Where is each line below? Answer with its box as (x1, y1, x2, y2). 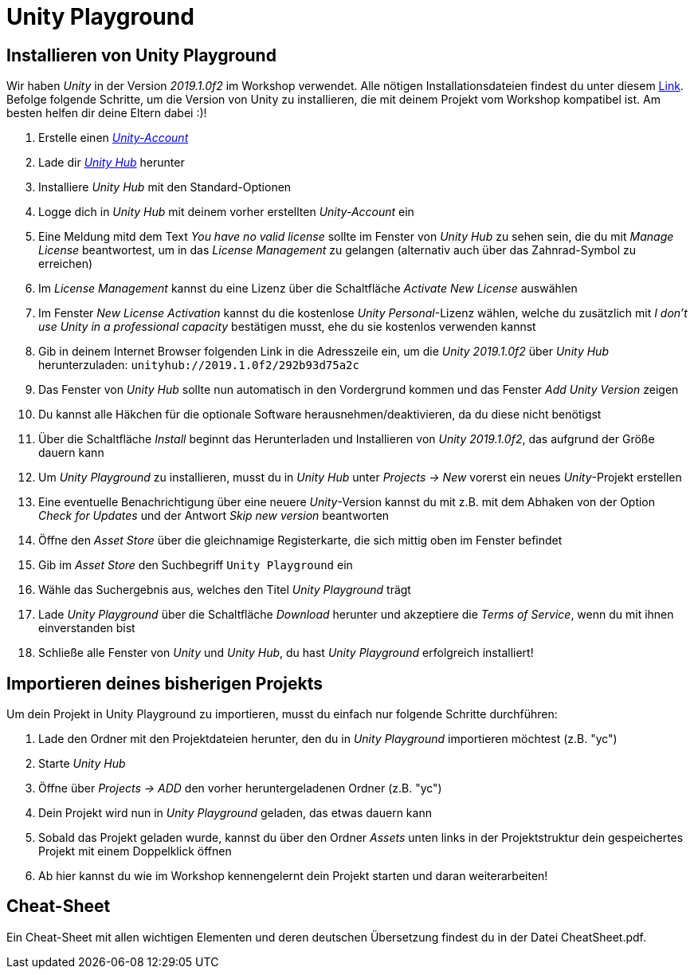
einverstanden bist (38, 621, 135, 635)
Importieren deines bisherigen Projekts (6, 673, 323, 694)
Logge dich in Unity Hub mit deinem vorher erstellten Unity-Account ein (38, 205, 414, 219)
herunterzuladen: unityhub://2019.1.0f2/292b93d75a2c (38, 358, 359, 372)
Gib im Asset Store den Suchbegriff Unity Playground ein (38, 558, 353, 572)
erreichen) (38, 257, 93, 271)
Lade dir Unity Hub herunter (38, 155, 185, 170)
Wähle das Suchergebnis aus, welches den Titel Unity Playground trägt (38, 583, 411, 597)
